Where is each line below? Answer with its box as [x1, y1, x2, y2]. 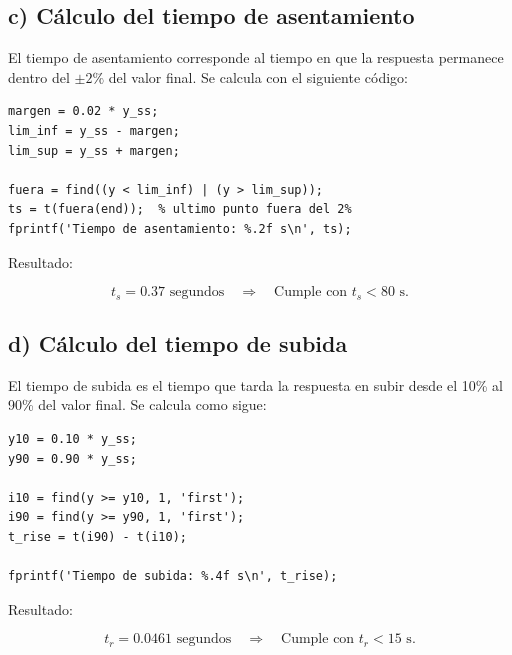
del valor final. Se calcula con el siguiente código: [108, 66, 408, 87]
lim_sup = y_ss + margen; [8, 143, 180, 158]
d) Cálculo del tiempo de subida [8, 327, 348, 358]
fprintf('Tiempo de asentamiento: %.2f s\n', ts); [8, 221, 352, 236]
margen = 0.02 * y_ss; [8, 104, 159, 119]
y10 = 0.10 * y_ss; [8, 431, 137, 446]
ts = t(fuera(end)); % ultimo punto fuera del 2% [8, 202, 352, 217]
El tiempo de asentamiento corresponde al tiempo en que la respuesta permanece [8, 47, 504, 68]
